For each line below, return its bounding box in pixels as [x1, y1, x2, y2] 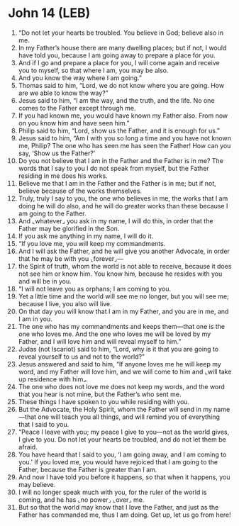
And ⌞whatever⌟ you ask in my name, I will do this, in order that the [18, 216, 213, 225]
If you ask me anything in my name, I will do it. [18, 232, 154, 240]
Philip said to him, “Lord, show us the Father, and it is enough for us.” [18, 126, 221, 135]
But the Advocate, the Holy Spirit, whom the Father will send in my [18, 405, 212, 413]
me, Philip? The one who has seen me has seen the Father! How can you [18, 141, 231, 150]
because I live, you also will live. [18, 299, 112, 308]
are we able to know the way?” [18, 89, 109, 97]
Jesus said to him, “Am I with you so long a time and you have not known [18, 133, 231, 142]
